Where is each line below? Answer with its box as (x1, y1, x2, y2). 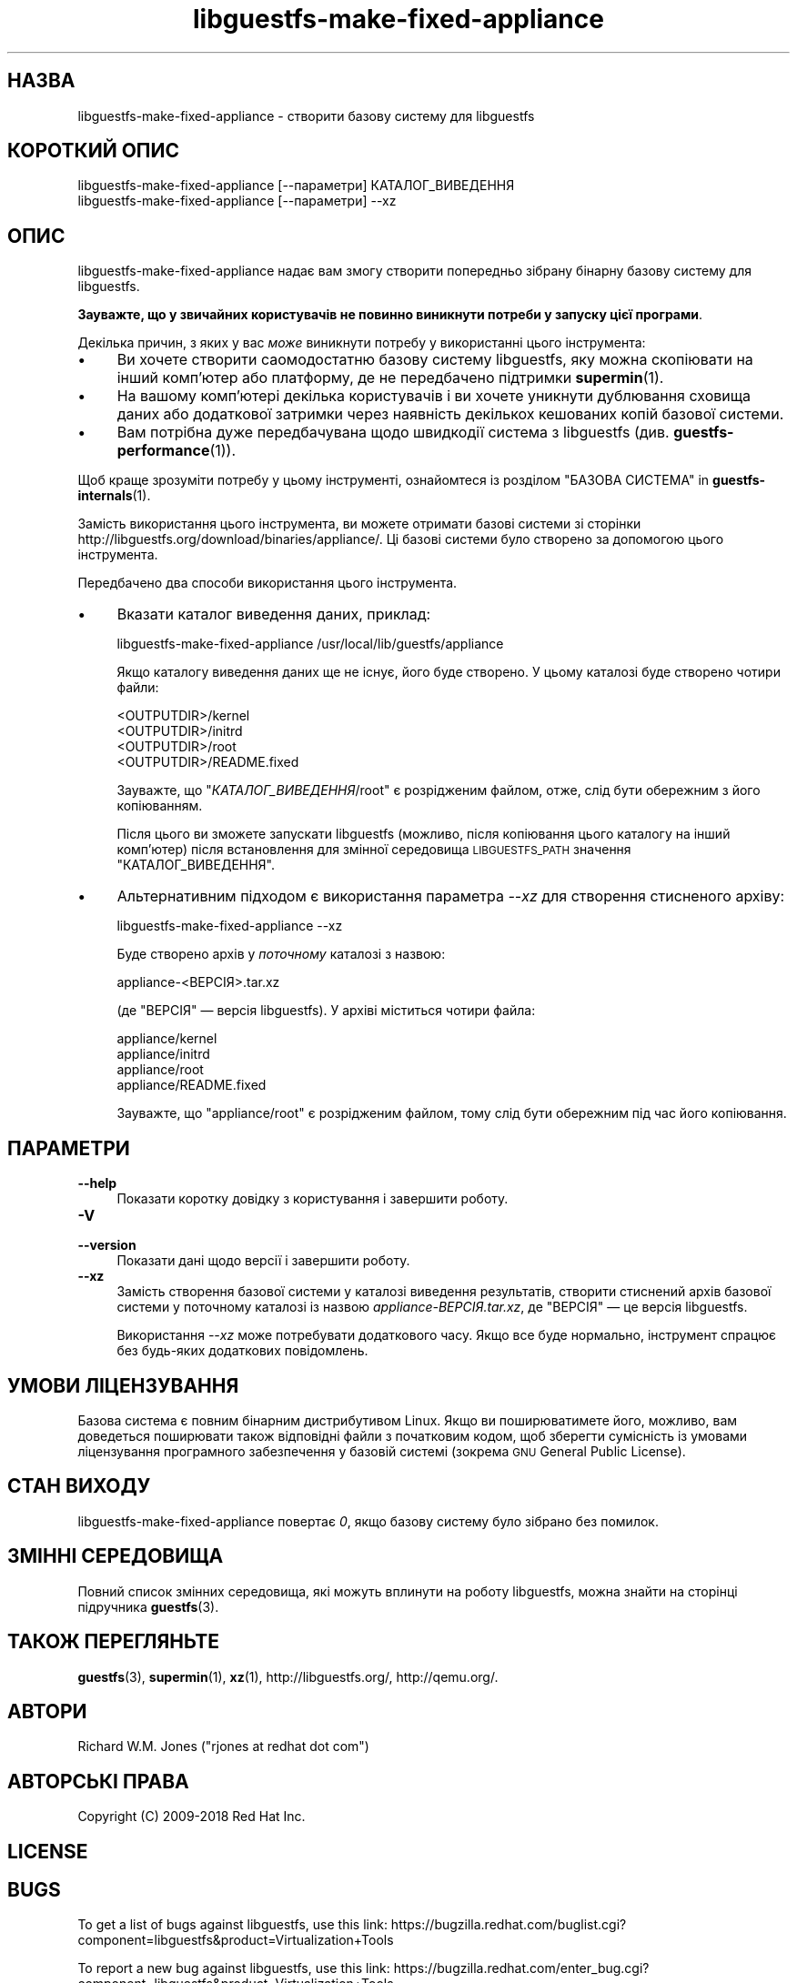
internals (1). (77, 488, 151, 504)
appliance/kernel (116, 1031, 217, 1047)
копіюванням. (116, 798, 203, 814)
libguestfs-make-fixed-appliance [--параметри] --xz (77, 193, 397, 209)
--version (77, 1237, 136, 1253)
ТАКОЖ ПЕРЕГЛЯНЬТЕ (7, 1630, 220, 1654)
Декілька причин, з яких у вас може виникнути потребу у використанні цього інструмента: (77, 335, 646, 351)
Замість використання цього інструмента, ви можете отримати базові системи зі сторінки (77, 516, 641, 532)
